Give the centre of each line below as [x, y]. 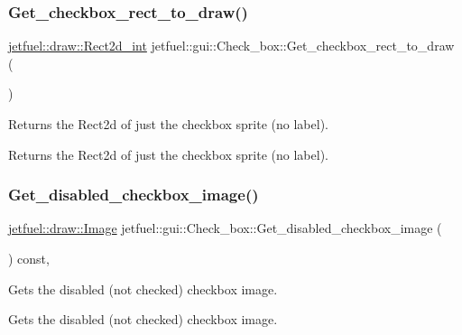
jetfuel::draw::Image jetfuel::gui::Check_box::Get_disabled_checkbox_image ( [225, 228]
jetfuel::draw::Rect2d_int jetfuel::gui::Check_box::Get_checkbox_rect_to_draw [231, 46]
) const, [29, 258]
